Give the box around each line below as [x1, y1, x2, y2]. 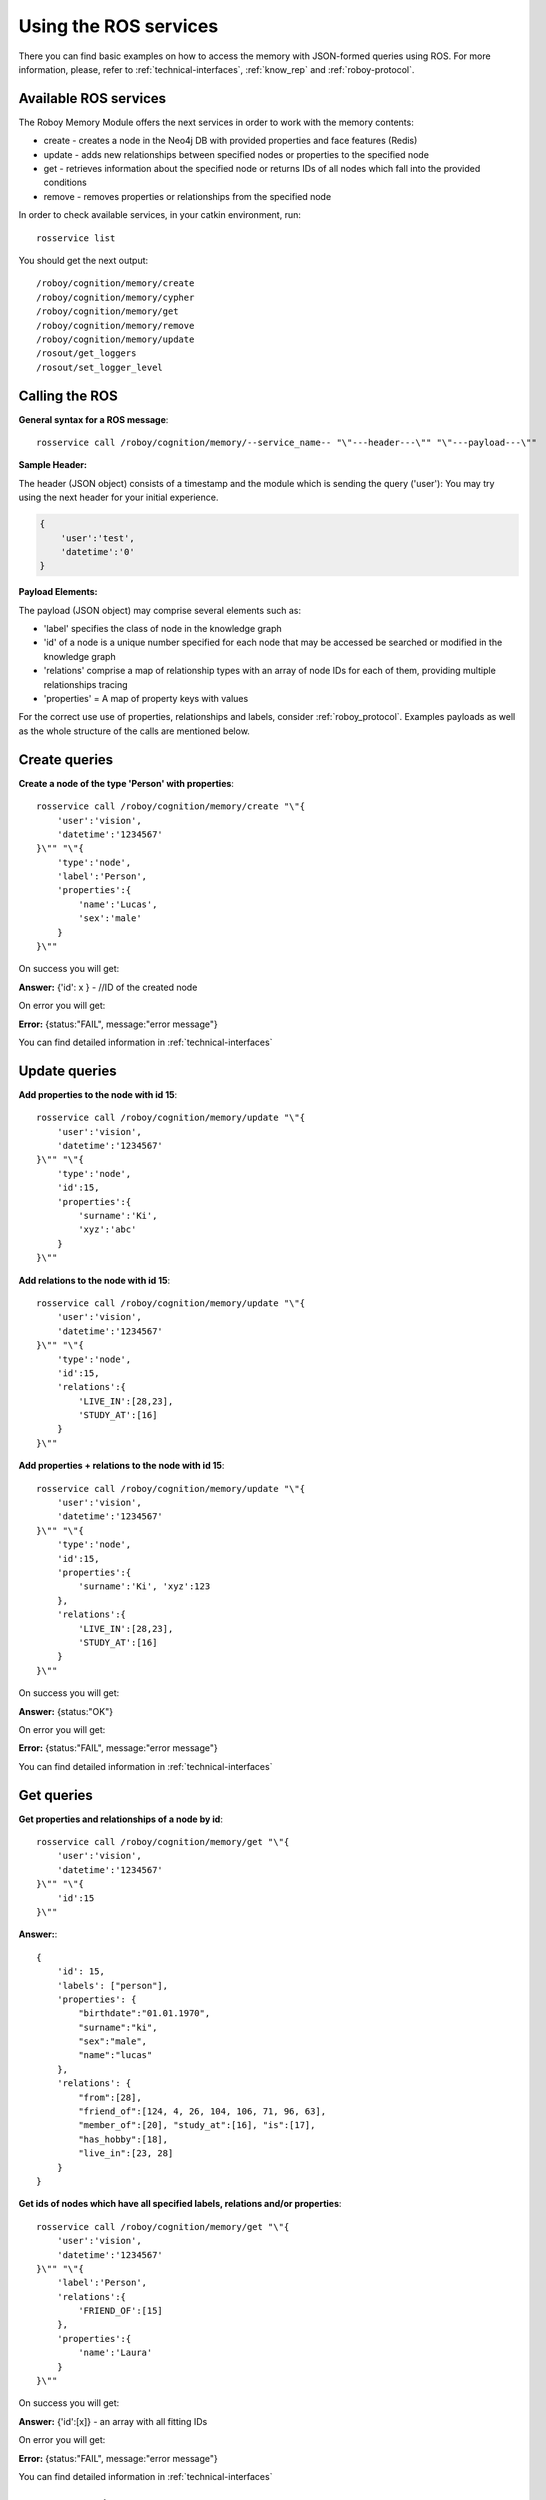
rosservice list [36, 232, 116, 244]
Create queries [18, 751, 114, 768]
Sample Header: [18, 459, 87, 471]
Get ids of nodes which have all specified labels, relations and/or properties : [18, 2198, 342, 2210]
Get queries [18, 1786, 94, 1804]
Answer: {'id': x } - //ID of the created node [18, 981, 198, 993]
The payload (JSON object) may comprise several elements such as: [18, 604, 302, 616]
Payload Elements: [18, 586, 99, 598]
